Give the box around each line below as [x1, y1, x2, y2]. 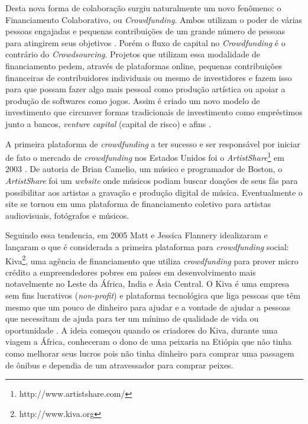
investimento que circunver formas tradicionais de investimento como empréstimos [5, 106, 303, 118]
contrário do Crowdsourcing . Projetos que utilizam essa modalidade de [5, 48, 261, 60]
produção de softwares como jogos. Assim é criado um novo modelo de [5, 94, 260, 106]
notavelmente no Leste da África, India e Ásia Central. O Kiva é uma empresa [5, 277, 290, 290]
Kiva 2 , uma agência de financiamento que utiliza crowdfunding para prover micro [5, 253, 299, 267]
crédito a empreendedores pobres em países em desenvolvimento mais [5, 266, 256, 278]
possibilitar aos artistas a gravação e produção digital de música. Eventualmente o [5, 186, 303, 198]
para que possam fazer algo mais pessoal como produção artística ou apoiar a [5, 83, 286, 95]
